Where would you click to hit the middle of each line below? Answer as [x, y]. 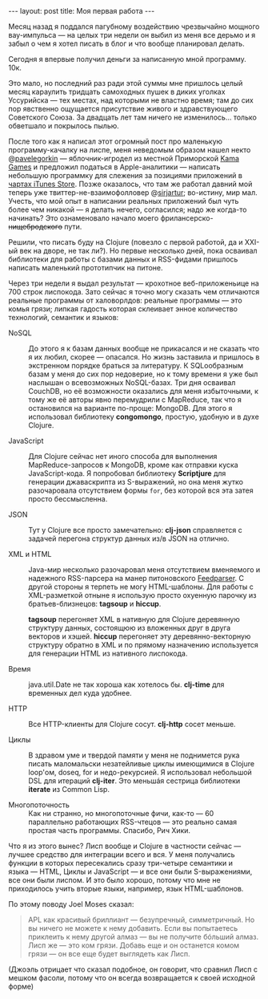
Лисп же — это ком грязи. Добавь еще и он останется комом [134, 945]
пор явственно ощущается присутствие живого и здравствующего [123, 109]
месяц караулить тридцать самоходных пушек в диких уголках [117, 91]
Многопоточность [39, 805]
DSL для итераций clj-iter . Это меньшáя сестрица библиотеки [134, 781]
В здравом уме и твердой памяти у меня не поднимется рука [134, 755]
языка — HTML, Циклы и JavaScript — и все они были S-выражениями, [130, 871]
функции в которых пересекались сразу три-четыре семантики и [121, 863]
